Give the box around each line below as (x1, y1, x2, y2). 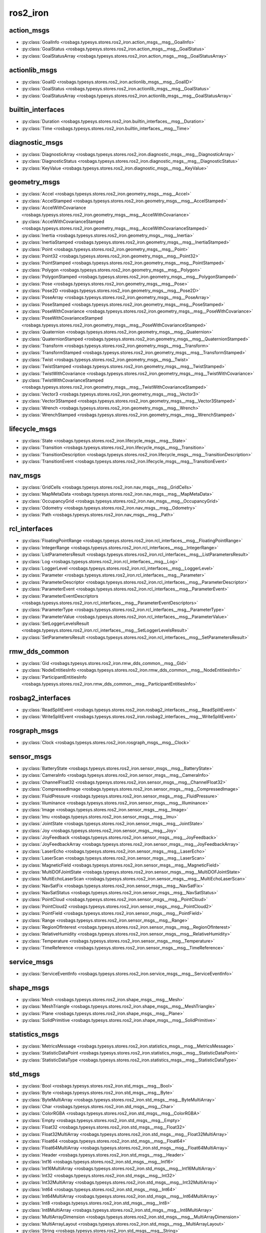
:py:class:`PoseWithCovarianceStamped (21, 315, 103, 321)
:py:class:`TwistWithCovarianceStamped (21, 377, 103, 383)
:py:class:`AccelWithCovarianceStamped (21, 218, 104, 224)
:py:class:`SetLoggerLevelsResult (21, 620, 89, 626)
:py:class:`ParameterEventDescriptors (21, 593, 99, 599)
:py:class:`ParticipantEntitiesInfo (21, 674, 87, 680)
